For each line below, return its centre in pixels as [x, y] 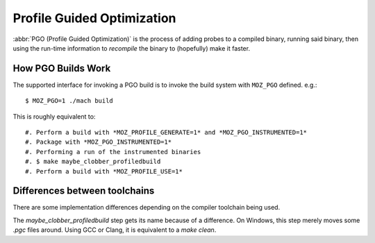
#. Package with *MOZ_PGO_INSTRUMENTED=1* [99, 142]
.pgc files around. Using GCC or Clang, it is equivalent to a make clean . [115, 230]
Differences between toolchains [84, 191]
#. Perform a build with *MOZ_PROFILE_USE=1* [104, 171]
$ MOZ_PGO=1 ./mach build [69, 101]
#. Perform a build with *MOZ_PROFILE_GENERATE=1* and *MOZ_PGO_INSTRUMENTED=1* [166, 133]
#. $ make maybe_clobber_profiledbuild [93, 162]
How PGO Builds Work [62, 68]
